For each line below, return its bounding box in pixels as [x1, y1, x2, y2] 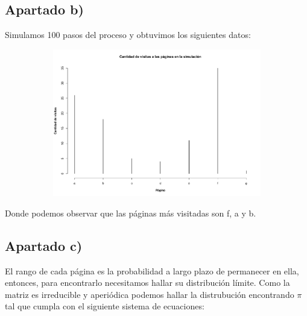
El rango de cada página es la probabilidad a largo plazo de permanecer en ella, [5, 264, 299, 277]
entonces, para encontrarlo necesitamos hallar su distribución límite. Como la [5, 276, 290, 289]
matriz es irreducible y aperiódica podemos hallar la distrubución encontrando [5, 288, 294, 300]
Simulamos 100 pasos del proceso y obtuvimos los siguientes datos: [5, 28, 251, 41]
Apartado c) [5, 236, 83, 254]
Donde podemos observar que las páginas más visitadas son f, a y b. [5, 206, 256, 219]
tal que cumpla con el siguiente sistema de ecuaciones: [5, 300, 204, 312]
